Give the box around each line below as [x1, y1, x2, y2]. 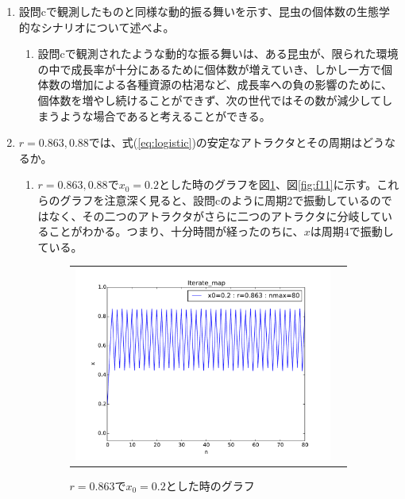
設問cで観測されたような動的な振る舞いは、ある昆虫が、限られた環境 [37, 45, 399, 62]
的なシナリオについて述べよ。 [18, 18, 175, 35]
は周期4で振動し [310, 223, 394, 240]
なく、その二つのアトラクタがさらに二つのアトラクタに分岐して [48, 207, 382, 224]
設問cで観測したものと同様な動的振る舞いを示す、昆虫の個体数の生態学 [18, 3, 390, 19]
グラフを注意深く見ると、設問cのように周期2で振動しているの [60, 191, 381, 208]
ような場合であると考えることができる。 [60, 107, 271, 124]
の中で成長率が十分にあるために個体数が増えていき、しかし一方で [37, 60, 381, 77]
